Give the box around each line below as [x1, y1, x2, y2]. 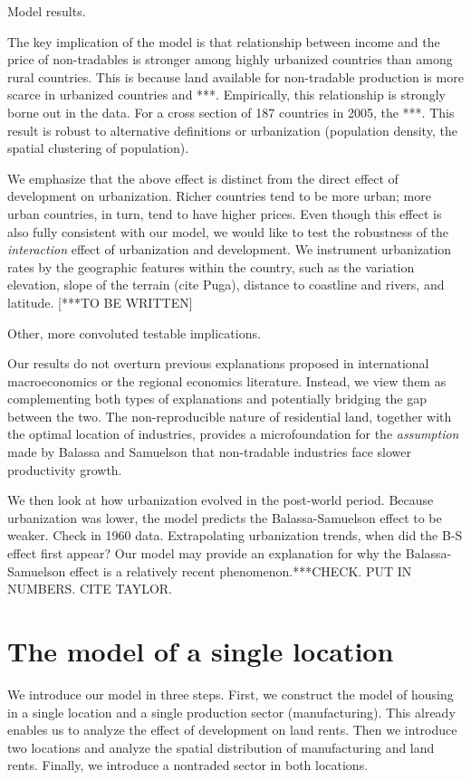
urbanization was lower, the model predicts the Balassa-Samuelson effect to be [7, 508, 442, 527]
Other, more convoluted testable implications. [7, 323, 261, 342]
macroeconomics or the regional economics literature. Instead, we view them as [7, 371, 447, 390]
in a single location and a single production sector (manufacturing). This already [7, 702, 456, 721]
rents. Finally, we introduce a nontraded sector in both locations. [7, 756, 369, 775]
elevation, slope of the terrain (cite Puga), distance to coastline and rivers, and [7, 275, 445, 294]
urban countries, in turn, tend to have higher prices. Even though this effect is [7, 204, 442, 223]
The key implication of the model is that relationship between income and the [7, 32, 440, 51]
